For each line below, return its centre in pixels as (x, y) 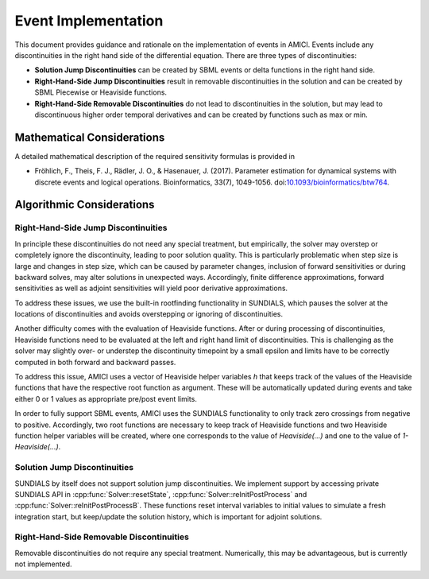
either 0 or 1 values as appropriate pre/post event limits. (106, 398)
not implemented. (43, 564)
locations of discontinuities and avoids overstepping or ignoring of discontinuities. (149, 314)
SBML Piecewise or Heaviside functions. (100, 92)
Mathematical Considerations (90, 137)
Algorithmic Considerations (85, 205)
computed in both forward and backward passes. (95, 362)
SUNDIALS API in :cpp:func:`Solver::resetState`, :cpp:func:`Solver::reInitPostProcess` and (161, 494)
